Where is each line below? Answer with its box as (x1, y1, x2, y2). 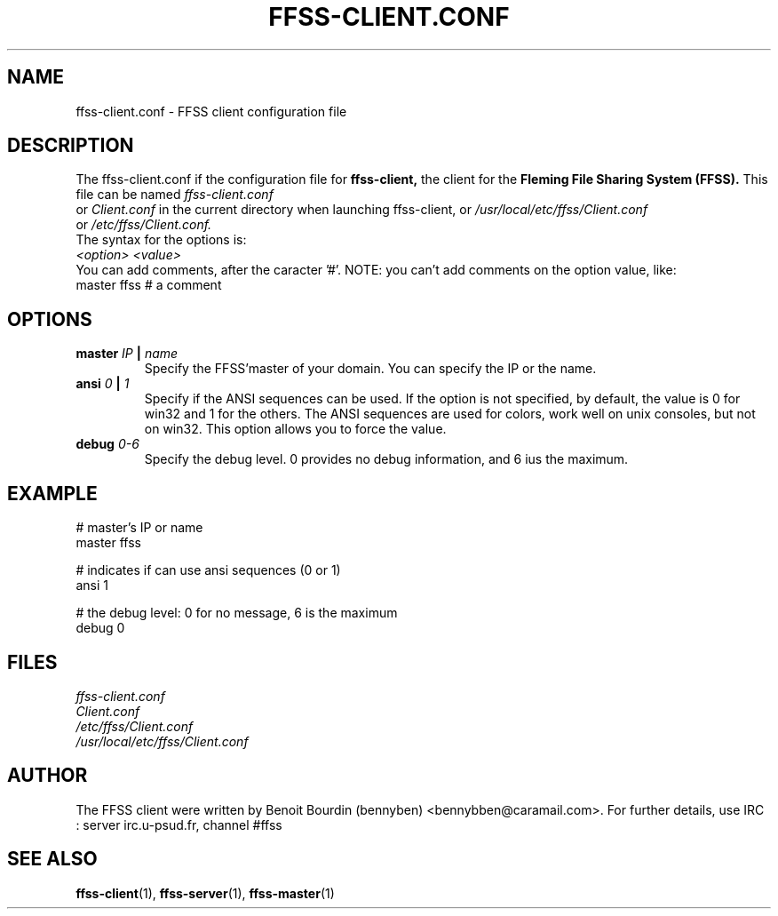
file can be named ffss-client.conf (75, 187, 274, 203)
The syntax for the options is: (75, 232, 247, 248)
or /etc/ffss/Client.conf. (75, 217, 212, 233)
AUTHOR (7, 764, 88, 787)
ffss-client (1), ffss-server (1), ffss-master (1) (75, 885, 335, 901)
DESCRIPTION (7, 134, 134, 157)
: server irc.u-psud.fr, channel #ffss (75, 816, 282, 832)
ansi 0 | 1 (75, 376, 130, 392)
